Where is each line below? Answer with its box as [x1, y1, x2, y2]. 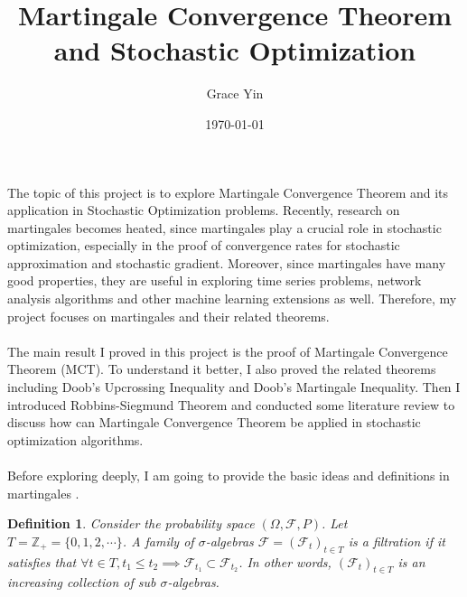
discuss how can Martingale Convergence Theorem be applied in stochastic [7, 413, 421, 432]
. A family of [122, 531, 194, 550]
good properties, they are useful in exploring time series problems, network [7, 271, 422, 290]
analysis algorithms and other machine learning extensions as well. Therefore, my [7, 289, 457, 308]
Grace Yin [206, 84, 264, 103]
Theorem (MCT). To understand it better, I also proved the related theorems [7, 359, 436, 378]
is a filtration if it [348, 531, 445, 550]
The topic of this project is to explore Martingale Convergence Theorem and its [7, 182, 449, 201]
